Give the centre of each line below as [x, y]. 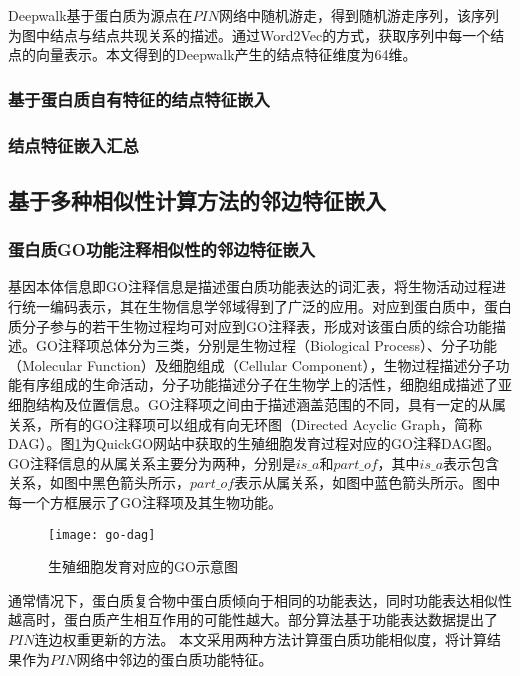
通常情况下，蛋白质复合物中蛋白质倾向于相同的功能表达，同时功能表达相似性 [260, 599]
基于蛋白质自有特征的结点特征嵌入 [139, 98]
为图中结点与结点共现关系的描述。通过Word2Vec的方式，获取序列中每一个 [249, 34]
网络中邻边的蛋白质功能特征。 [174, 658]
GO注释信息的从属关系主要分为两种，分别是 [152, 462]
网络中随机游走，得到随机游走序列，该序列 [358, 15]
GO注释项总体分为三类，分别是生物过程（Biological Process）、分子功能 [266, 345]
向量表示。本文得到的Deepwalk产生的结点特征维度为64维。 [226, 54]
